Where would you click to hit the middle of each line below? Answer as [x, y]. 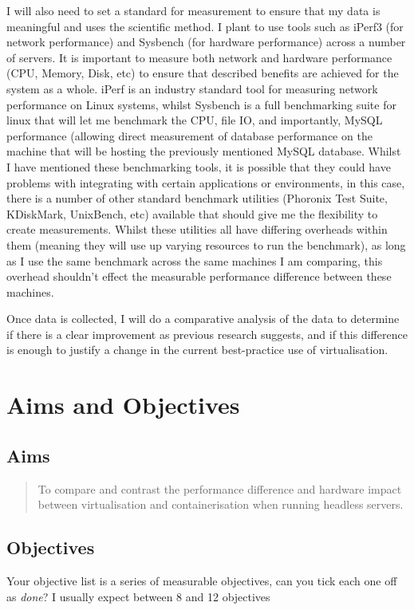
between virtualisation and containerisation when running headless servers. [221, 504]
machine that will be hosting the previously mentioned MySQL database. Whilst [204, 151]
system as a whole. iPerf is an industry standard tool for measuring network [192, 88]
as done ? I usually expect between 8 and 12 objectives [138, 596]
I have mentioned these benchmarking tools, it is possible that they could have [199, 166]
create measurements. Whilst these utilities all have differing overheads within [197, 229]
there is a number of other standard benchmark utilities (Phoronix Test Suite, [197, 198]
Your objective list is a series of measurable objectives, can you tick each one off [202, 581]
